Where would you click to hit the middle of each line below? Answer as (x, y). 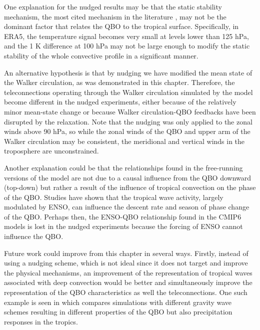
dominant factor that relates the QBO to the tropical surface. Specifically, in (121, 26)
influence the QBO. (34, 236)
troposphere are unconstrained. (51, 151)
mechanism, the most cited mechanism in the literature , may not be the (115, 16)
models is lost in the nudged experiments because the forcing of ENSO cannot (123, 226)
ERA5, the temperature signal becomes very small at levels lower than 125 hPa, (126, 36)
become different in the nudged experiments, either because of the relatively (120, 102)
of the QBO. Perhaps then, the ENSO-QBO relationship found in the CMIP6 (123, 216)
